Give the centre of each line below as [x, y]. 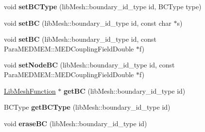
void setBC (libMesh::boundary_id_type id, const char [88, 23]
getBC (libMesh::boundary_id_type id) [125, 91]
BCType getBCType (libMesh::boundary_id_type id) [87, 107]
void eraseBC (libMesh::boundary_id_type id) [76, 123]
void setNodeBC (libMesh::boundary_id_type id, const [89, 65]
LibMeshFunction [30, 91]
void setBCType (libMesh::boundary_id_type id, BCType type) [103, 6]
